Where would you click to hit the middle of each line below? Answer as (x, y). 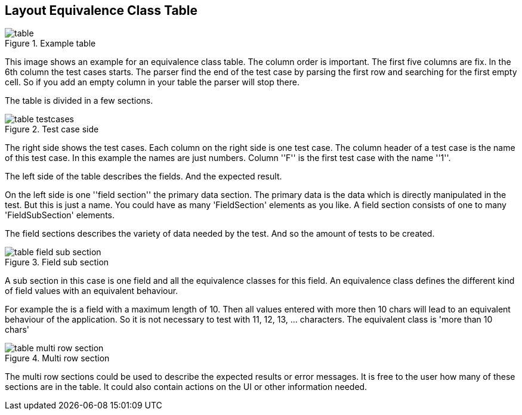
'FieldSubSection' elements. (60, 215)
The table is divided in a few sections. (79, 101)
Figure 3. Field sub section (57, 262)
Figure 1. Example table (50, 44)
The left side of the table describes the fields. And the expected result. (143, 176)
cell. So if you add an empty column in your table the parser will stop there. (152, 82)
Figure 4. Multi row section (57, 358)
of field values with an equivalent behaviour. (92, 291)
